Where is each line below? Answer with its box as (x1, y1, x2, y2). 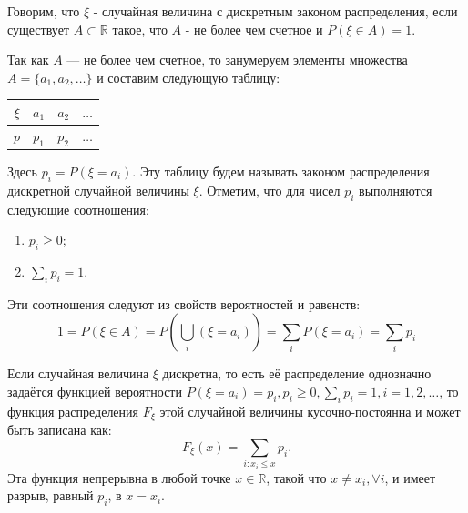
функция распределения (7, 401, 139, 420)
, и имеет (384, 468, 436, 487)
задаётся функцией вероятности (7, 381, 182, 400)
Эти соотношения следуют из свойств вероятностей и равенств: (7, 294, 361, 313)
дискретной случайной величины (7, 180, 189, 199)
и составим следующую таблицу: (97, 67, 280, 86)
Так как (7, 50, 49, 69)
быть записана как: (7, 420, 112, 439)
